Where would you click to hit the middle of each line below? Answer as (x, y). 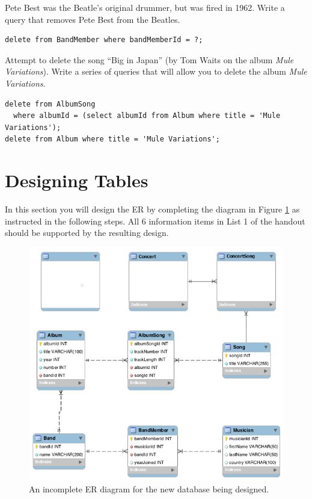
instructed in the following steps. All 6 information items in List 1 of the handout (155, 221)
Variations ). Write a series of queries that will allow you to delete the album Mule (156, 71)
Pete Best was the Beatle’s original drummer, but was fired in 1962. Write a (145, 7)
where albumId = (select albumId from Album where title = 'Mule (147, 116)
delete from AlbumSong (50, 104)
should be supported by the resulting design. (87, 233)
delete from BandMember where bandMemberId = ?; (104, 40)
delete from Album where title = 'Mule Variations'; (112, 139)
